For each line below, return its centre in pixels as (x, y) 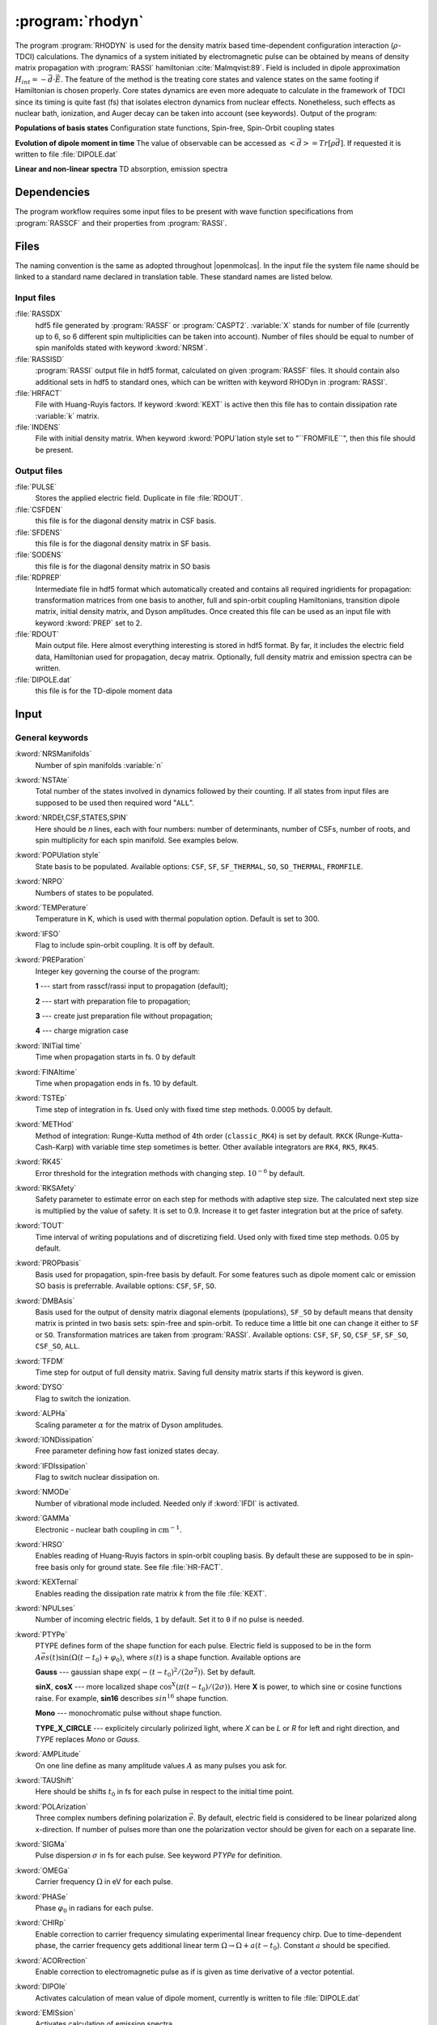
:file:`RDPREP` (38, 578)
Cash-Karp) (55, 1147)
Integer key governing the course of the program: (117, 971)
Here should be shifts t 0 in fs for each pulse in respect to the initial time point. (165, 1793)
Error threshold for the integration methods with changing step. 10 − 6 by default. (170, 1172)
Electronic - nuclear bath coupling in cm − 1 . (108, 1529)
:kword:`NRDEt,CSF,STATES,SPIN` (72, 817)
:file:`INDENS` (38, 427)
